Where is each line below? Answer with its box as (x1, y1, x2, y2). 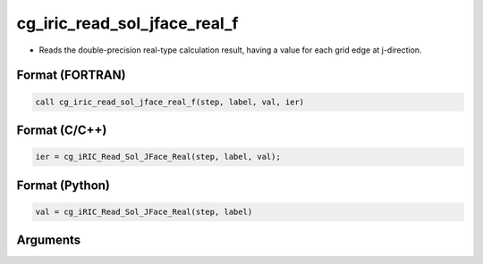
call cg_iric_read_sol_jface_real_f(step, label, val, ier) (35, 96, 305, 107)
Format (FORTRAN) (16, 68, 126, 83)
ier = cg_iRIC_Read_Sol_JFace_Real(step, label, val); (35, 152, 281, 162)
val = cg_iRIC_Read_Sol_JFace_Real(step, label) (35, 206, 253, 217)
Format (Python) (16, 177, 111, 193)
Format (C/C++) (16, 122, 107, 137)
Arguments (16, 233, 81, 248)
